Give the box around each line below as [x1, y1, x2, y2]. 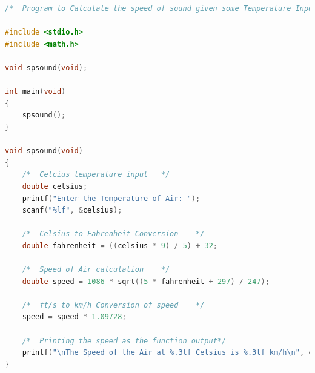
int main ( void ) [5, 87, 66, 96]
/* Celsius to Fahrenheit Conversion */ [22, 229, 205, 239]
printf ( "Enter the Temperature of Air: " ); [22, 194, 201, 203]
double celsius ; [22, 182, 88, 191]
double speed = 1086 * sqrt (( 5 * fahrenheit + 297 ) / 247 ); [22, 277, 270, 286]
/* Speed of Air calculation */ [22, 265, 170, 274]
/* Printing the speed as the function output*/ [22, 336, 227, 345]
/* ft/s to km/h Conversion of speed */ [22, 300, 205, 309]
